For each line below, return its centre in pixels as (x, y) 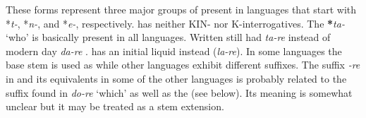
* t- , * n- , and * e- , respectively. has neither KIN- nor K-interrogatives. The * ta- (175, 23)
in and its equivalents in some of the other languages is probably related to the (176, 78)
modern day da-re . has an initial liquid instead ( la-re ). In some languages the (174, 51)
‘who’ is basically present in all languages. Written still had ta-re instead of (168, 37)
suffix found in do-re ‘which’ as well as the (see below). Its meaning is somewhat (179, 92)
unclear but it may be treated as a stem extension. (115, 106)
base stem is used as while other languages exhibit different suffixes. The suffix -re (183, 65)
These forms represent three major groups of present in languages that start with (181, 9)
